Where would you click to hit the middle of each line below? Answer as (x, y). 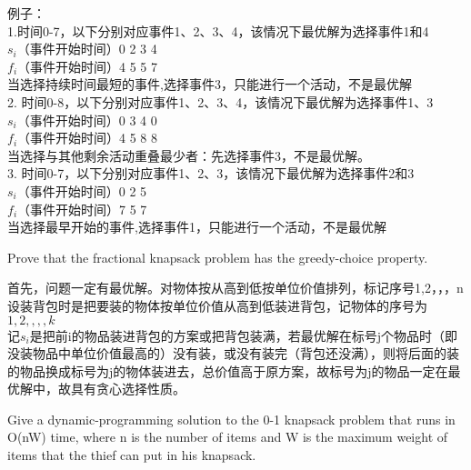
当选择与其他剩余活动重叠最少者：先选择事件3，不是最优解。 (189, 155)
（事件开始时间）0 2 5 (82, 190)
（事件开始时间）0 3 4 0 (87, 120)
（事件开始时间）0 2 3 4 (87, 49)
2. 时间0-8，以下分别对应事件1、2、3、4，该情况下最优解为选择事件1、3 (220, 101)
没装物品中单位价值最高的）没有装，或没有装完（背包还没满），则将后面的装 (233, 353)
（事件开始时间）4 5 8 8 (88, 138)
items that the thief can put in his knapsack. (132, 455)
